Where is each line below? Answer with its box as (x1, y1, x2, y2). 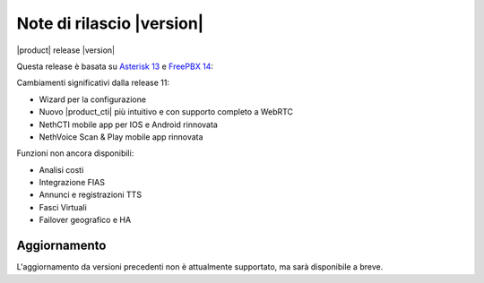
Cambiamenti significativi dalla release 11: (16, 77, 170, 89)
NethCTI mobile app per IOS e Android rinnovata (39, 119, 219, 130)
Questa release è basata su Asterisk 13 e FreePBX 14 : (16, 61, 214, 72)
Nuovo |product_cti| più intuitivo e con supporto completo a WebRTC (39, 107, 294, 117)
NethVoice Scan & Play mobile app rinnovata (39, 131, 203, 142)
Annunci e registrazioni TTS (39, 189, 143, 201)
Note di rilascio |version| (16, 13, 204, 33)
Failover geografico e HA (39, 215, 132, 226)
